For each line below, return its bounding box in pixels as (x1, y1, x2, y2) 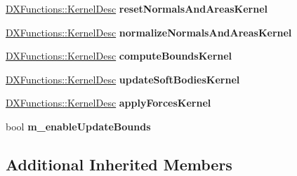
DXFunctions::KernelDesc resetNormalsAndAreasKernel (6, 1, 268, 15)
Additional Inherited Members (6, 153, 232, 175)
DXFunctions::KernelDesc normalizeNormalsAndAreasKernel (6, 25, 292, 39)
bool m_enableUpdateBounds (6, 119, 151, 133)
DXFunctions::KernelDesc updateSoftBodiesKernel (6, 72, 240, 86)
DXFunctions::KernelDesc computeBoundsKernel (6, 48, 232, 63)
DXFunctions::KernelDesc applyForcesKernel (6, 95, 211, 110)
